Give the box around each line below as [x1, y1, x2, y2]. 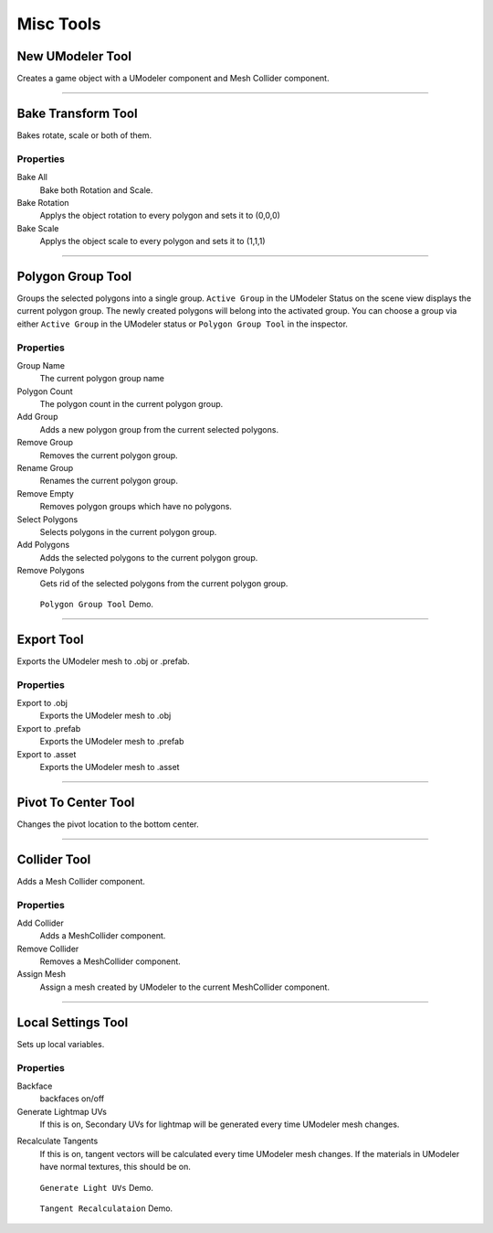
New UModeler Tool [16, 48, 132, 64]
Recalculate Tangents [16, 1135, 99, 1147]
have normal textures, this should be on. [39, 1162, 192, 1173]
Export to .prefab [16, 723, 81, 734]
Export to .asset [16, 748, 77, 759]
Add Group [16, 412, 58, 423]
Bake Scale [16, 222, 59, 233]
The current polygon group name [39, 373, 164, 384]
